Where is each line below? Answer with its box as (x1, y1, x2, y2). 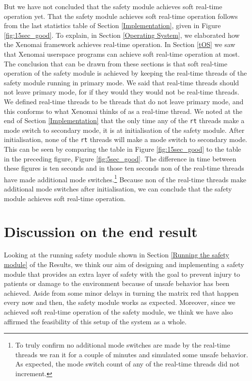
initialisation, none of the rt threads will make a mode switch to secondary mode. (4, 134, 247, 144)
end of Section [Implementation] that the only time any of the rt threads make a (4, 115, 245, 126)
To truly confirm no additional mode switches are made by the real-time (15, 340, 230, 350)
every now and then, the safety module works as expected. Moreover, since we (4, 297, 236, 307)
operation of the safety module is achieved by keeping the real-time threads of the (4, 68, 247, 78)
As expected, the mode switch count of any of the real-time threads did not (15, 359, 240, 369)
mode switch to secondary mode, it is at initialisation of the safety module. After (4, 125, 245, 135)
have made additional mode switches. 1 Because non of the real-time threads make (4, 173, 246, 184)
